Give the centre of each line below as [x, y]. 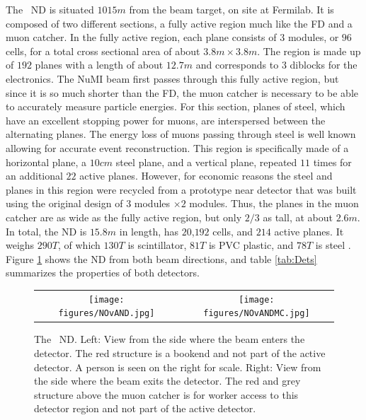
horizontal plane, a [46, 162]
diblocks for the [324, 65]
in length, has [149, 231]
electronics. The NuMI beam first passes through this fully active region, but [172, 78]
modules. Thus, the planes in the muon [274, 203]
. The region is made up [309, 51]
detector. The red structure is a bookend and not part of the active [180, 353]
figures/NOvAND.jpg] [107, 314]
